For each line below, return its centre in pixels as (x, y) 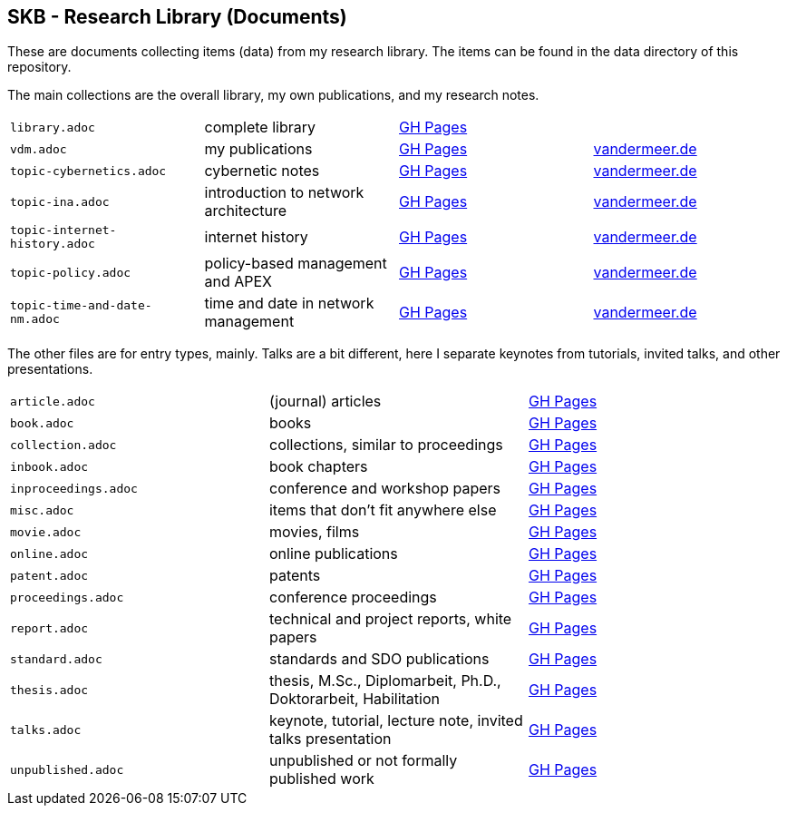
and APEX (238, 282)
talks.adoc (46, 730)
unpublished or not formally (363, 761)
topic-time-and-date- (81, 306)
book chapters (318, 467)
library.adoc (53, 127)
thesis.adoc (49, 690)
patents (295, 576)
